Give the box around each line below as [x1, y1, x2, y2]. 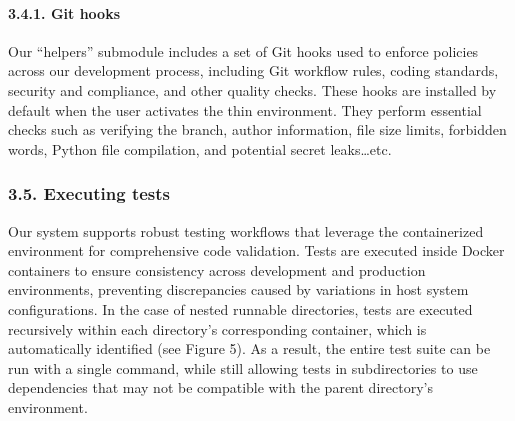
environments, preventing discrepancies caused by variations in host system [8, 279, 469, 300]
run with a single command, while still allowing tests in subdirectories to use [8, 357, 478, 378]
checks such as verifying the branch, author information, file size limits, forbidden [8, 119, 507, 140]
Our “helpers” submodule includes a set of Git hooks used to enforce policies [8, 40, 479, 61]
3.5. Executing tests [8, 181, 171, 206]
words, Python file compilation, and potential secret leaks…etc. [8, 138, 392, 159]
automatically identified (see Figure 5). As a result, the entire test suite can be [8, 338, 491, 359]
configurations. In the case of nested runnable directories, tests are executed [8, 298, 473, 319]
